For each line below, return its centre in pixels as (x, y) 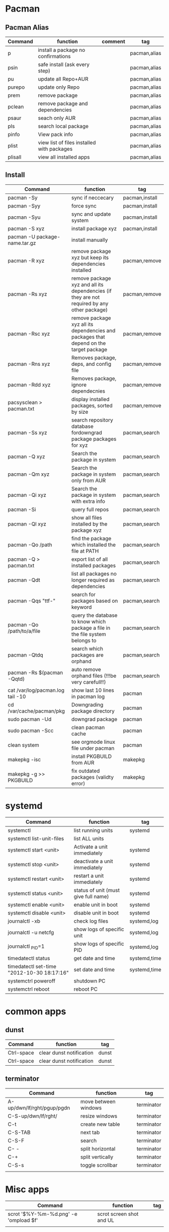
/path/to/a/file (24, 631)
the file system (89, 634)
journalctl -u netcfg (31, 932)
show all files (87, 517)
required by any (90, 303)
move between (98, 1101)
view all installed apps (64, 157)
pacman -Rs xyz (27, 294)
